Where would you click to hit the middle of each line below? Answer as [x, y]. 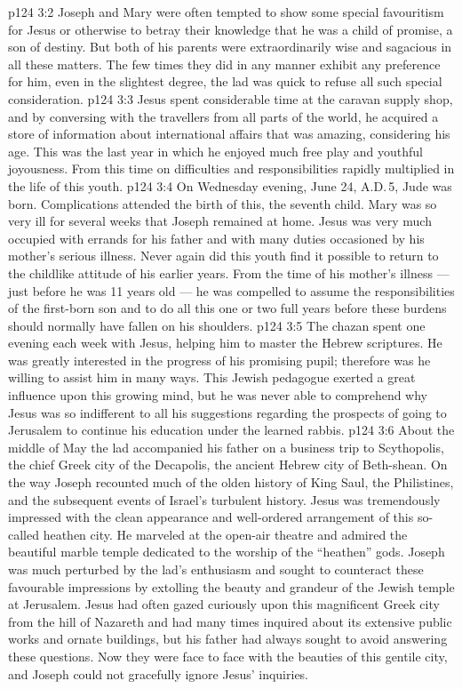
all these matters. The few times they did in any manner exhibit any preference [224, 64]
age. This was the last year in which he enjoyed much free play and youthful [215, 151]
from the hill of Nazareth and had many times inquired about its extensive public [230, 621]
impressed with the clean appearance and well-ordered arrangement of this [211, 517]
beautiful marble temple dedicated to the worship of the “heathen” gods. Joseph [227, 552]
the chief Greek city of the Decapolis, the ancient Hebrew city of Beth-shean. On [228, 465]
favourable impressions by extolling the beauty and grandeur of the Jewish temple [231, 586]
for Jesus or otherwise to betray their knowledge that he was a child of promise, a [231, 29]
